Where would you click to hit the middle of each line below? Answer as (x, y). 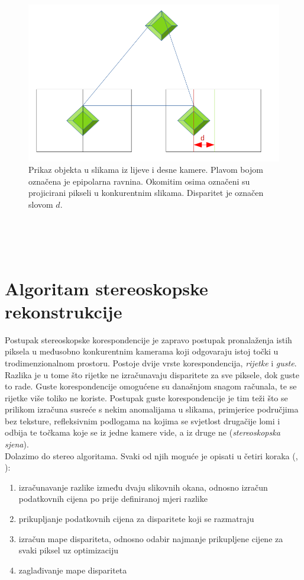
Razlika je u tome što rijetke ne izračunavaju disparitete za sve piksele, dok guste (152, 374)
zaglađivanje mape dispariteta (73, 570)
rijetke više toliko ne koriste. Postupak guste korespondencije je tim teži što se (146, 397)
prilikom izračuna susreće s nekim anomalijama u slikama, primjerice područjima (152, 409)
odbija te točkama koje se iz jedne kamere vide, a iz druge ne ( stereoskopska (143, 432)
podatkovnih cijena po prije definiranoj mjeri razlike (113, 499)
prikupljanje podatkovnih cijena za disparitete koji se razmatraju (136, 519)
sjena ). (17, 444)
